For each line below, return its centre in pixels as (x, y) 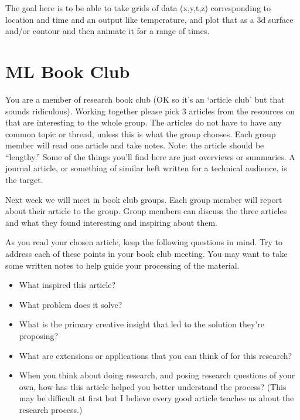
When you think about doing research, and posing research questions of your (157, 375)
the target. (24, 180)
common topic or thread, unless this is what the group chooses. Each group (141, 133)
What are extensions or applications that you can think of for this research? (156, 355)
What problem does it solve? (71, 304)
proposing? (39, 336)
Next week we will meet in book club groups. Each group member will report (144, 199)
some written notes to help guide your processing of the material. (122, 265)
